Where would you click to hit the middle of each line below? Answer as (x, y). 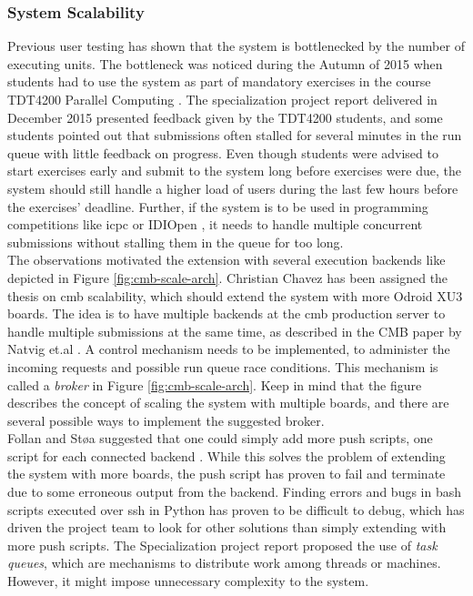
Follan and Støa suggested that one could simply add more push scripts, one (220, 438)
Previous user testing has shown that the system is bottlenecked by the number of (236, 46)
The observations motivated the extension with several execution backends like (226, 260)
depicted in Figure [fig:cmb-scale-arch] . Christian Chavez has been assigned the (228, 277)
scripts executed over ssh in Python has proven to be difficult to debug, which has (236, 509)
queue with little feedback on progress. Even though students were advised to (223, 152)
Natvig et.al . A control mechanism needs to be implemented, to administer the (229, 349)
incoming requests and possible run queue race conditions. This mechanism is (223, 366)
